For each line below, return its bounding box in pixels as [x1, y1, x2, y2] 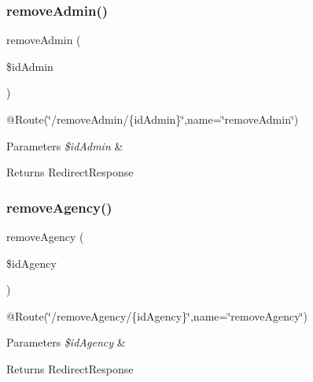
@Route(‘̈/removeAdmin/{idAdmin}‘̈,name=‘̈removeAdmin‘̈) [6, 111, 299, 127]
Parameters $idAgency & [6, 334, 126, 350]
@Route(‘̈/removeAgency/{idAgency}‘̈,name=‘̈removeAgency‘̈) [6, 307, 307, 324]
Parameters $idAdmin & [6, 137, 123, 154]
